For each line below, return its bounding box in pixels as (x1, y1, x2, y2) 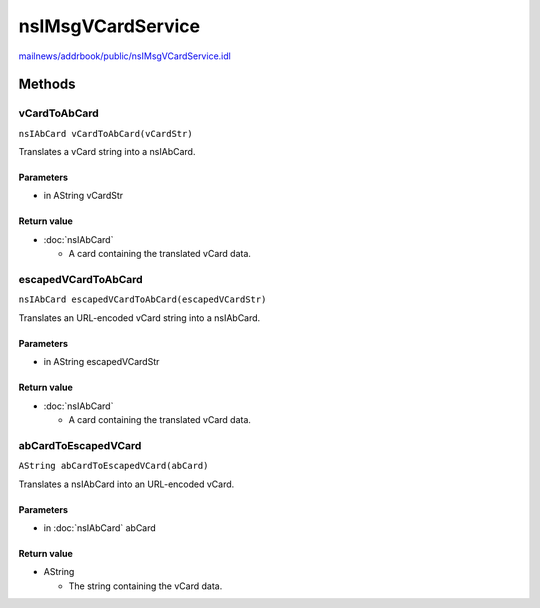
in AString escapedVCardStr (43, 356, 160, 368)
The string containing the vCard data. (68, 580, 223, 592)
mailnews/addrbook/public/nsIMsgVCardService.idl (18, 50, 232, 62)
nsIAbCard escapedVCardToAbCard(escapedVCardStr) (18, 294, 267, 305)
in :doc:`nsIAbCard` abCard (43, 521, 157, 534)
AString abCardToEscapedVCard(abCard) (18, 460, 209, 472)
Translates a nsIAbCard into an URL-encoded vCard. (18, 478, 235, 490)
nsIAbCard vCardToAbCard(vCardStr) (18, 128, 194, 139)
